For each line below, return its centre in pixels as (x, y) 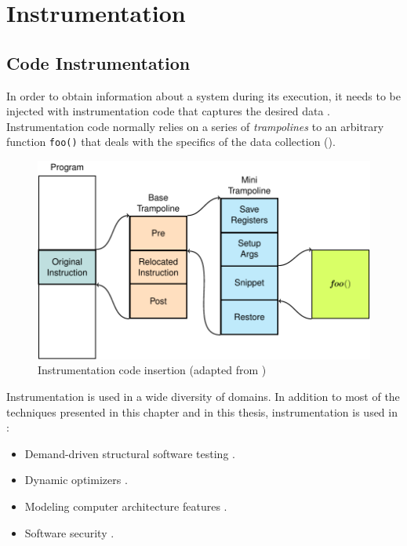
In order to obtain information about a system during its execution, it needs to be (203, 95)
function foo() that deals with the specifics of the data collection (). (171, 142)
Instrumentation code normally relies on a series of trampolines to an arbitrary (195, 126)
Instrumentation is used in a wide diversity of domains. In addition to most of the (203, 397)
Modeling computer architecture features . (126, 506)
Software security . (69, 532)
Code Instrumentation (98, 62)
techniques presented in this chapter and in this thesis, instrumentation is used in (202, 411)
